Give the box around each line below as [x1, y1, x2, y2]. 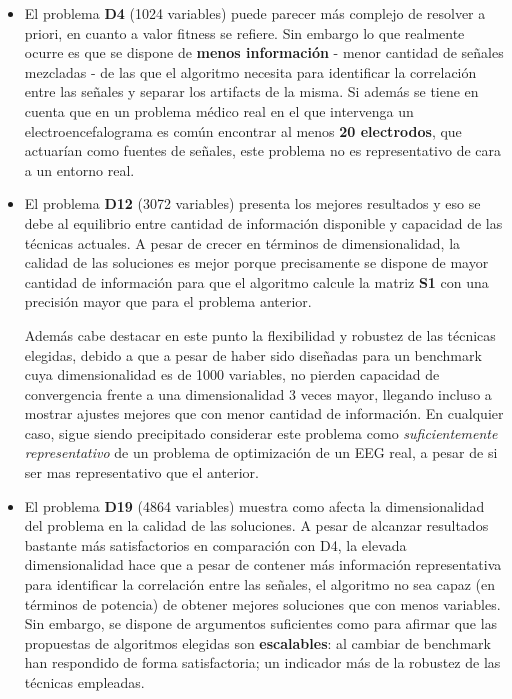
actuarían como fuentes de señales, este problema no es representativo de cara [24, 140, 501, 161]
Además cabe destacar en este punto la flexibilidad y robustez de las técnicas [24, 324, 496, 345]
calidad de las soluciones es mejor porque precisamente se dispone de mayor [24, 252, 489, 273]
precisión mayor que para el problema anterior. [24, 291, 312, 312]
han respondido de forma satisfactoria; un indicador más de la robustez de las [24, 652, 501, 673]
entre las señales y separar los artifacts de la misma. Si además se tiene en [24, 81, 479, 102]
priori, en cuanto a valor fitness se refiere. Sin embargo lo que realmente [24, 22, 465, 43]
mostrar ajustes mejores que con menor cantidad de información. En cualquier [24, 403, 504, 424]
